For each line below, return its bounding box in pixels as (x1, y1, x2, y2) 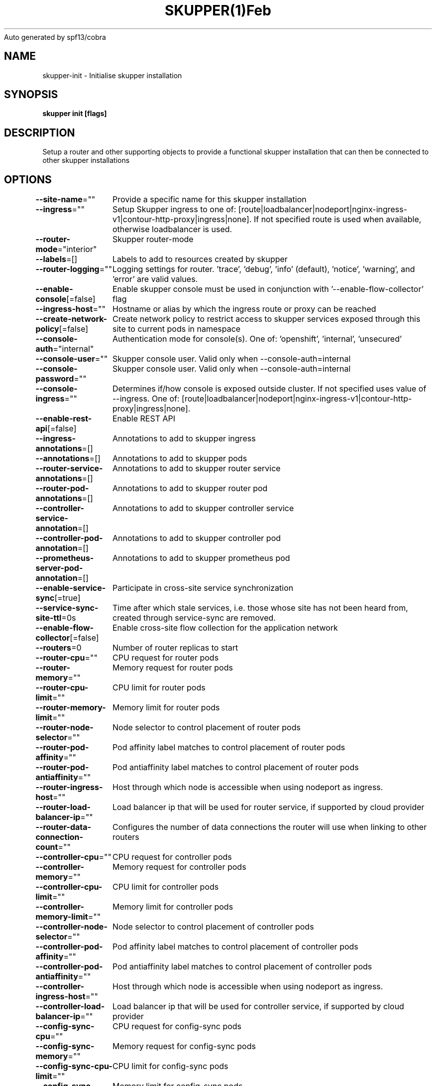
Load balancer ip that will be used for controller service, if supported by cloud (112, 1001, 404, 1012)
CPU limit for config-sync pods (112, 1061, 228, 1072)
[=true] (54, 593, 81, 603)
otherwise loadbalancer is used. (112, 224, 232, 235)
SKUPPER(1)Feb (165, 2, 271, 19)
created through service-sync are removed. (112, 613, 276, 623)
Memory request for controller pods (112, 862, 246, 872)
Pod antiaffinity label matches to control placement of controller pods (112, 961, 372, 972)
